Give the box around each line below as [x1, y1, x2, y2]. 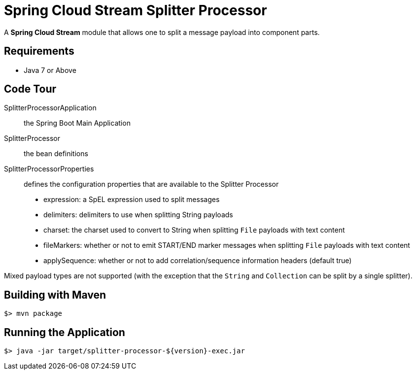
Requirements [4, 45, 74, 58]
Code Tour [4, 83, 57, 96]
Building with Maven [4, 288, 106, 301]
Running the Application [4, 326, 125, 339]
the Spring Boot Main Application [24, 119, 131, 128]
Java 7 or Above [24, 66, 76, 74]
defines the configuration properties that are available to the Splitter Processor [24, 180, 279, 189]
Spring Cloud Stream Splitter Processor [4, 2, 267, 19]
